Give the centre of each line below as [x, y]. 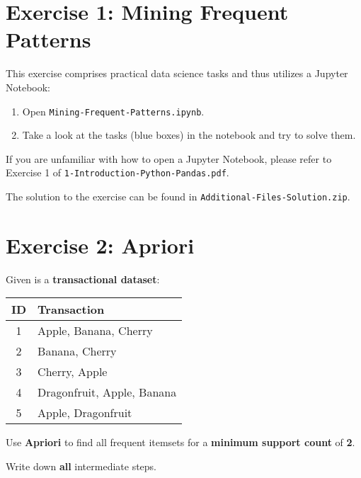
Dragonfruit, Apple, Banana [107, 392]
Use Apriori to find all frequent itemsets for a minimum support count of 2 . [180, 442]
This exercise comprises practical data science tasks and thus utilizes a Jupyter [177, 73]
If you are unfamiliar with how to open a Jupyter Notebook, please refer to [169, 158]
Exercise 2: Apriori [100, 245]
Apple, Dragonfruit [85, 413]
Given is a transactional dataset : [83, 279]
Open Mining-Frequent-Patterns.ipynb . [113, 111]
